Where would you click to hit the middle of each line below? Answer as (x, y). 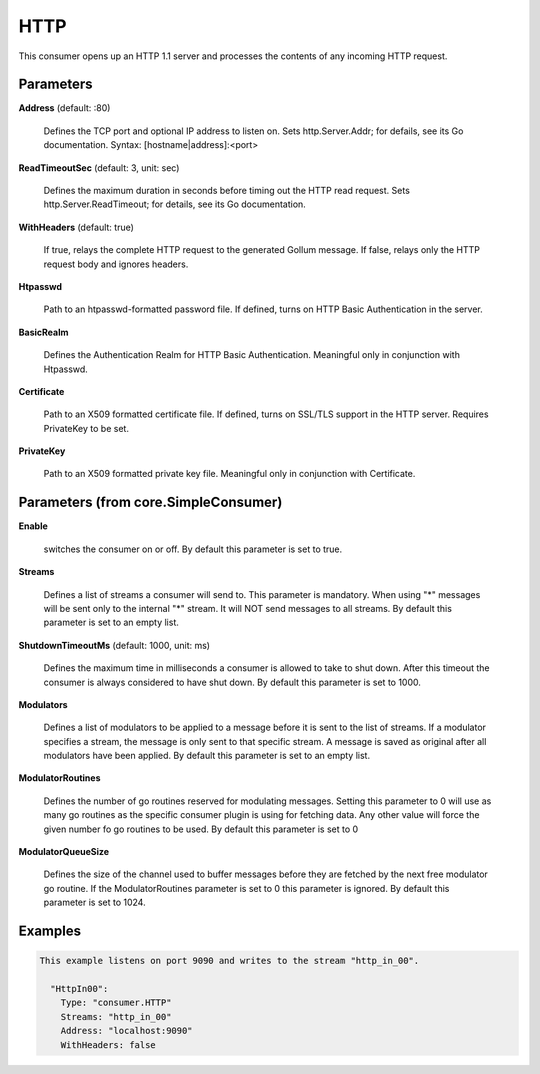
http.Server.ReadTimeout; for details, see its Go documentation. (175, 204)
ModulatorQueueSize (64, 852)
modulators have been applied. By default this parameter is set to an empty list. (206, 756)
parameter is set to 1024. (94, 902)
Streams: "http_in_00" (116, 1016)
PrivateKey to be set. (86, 428)
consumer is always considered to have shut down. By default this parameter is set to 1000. (232, 682)
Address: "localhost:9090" (127, 1031)
